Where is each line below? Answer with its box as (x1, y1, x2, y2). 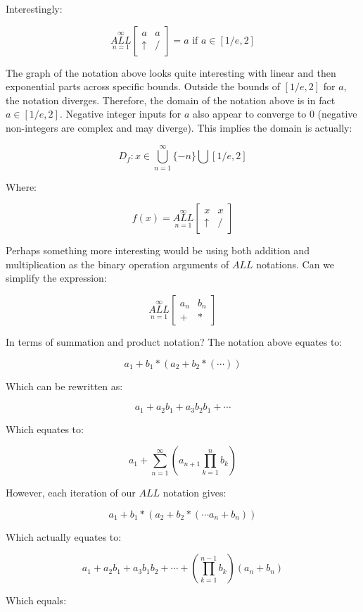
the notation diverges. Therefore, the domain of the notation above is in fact (6, 92, 336, 107)
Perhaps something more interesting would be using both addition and (6, 243, 310, 258)
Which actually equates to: (6, 529, 122, 544)
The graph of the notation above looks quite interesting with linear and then (6, 65, 336, 80)
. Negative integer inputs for (59, 106, 181, 121)
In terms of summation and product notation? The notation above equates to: (6, 335, 343, 349)
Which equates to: (6, 421, 84, 436)
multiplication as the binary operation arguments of (6, 256, 229, 271)
